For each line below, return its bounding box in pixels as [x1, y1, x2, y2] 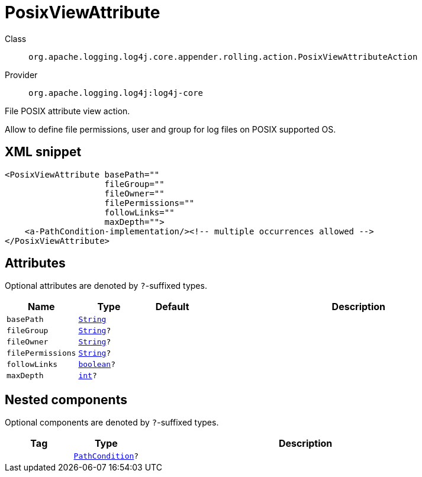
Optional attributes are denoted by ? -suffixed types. [5, 281, 207, 291]
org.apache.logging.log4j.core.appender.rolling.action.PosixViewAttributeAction [28, 51, 418, 62]
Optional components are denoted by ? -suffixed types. [5, 417, 219, 428]
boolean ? [78, 360, 116, 369]
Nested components [5, 392, 127, 407]
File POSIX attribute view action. [5, 105, 130, 116]
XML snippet [5, 144, 82, 160]
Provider [5, 69, 38, 80]
